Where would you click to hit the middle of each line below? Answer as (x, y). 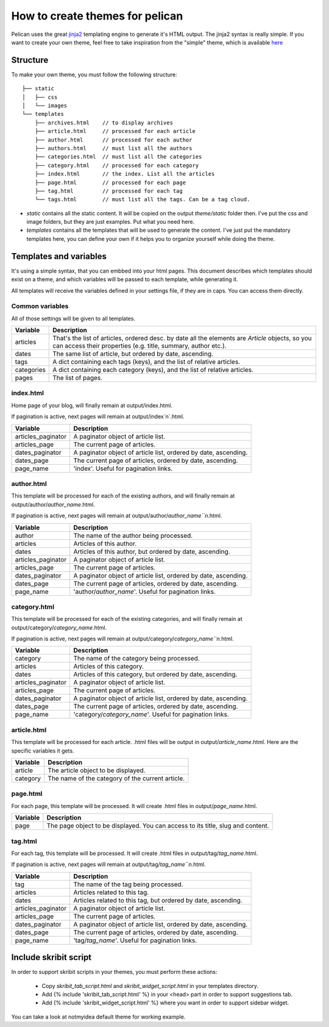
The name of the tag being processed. (129, 884)
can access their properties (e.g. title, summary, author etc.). (140, 346)
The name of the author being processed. (133, 535)
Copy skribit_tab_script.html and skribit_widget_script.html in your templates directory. (150, 986)
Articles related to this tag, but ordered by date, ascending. (158, 900)
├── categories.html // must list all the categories (118, 157)
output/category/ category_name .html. (59, 628)
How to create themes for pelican (97, 16)
